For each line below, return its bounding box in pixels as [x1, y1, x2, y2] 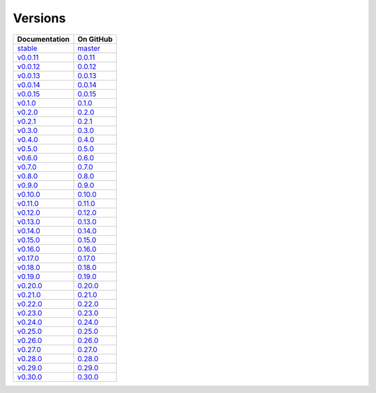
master [77, 43, 101, 53]
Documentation [17, 34, 70, 44]
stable [17, 43, 38, 53]
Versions [13, 10, 66, 26]
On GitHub [77, 34, 113, 44]
